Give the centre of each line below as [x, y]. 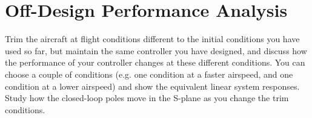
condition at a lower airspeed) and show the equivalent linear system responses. [152, 86]
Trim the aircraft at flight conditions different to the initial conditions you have [152, 39]
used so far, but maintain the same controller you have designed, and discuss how [156, 50]
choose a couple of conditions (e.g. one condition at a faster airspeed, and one [149, 74]
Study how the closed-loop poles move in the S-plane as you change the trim [147, 98]
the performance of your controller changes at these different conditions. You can [155, 62]
